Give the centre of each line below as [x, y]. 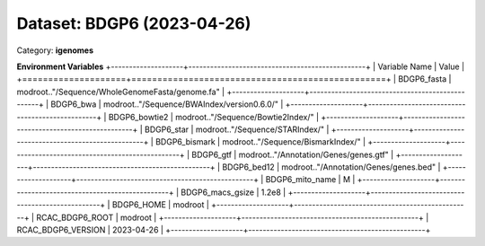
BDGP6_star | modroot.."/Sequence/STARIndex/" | [237, 129]
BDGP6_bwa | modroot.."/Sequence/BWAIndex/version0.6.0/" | [167, 104]
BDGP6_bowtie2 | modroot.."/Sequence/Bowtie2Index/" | [213, 117]
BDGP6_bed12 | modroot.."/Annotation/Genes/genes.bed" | [331, 167]
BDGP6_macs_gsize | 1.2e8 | [234, 192]
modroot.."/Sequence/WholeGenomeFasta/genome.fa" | [121, 92]
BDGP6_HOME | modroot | [161, 205]
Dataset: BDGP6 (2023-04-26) [134, 23]
